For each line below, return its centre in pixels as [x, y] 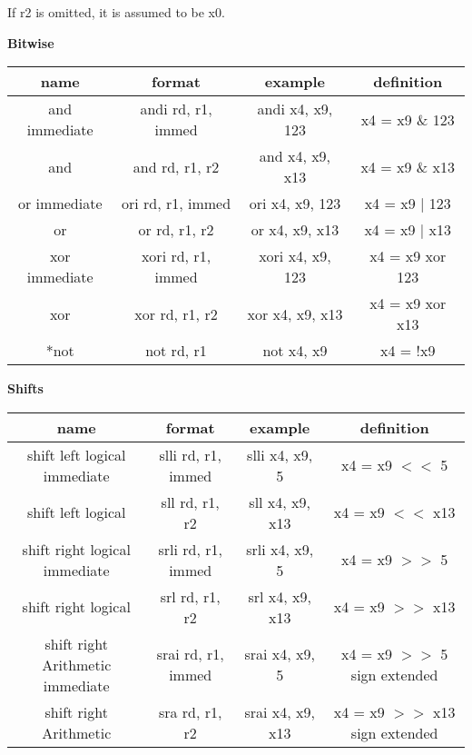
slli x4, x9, [280, 454]
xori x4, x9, [295, 256]
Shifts [25, 388]
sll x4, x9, [280, 502]
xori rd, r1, [176, 256]
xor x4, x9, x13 [295, 313]
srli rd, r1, [190, 549]
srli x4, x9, [280, 549]
